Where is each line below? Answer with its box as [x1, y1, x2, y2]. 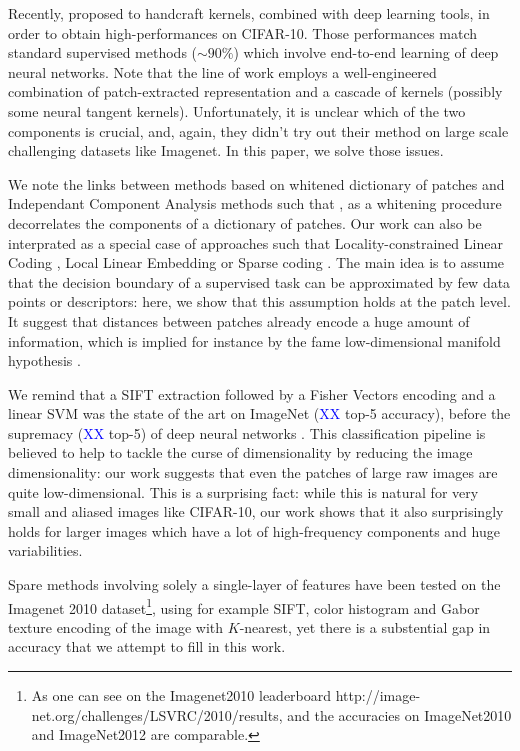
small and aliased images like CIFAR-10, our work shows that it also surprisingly [8, 501, 504, 522]
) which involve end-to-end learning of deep [233, 42, 499, 63]
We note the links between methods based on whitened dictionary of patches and [8, 173, 505, 194]
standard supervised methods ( [8, 42, 198, 63]
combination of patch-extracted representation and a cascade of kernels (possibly [8, 81, 503, 102]
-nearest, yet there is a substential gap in [239, 616, 491, 637]
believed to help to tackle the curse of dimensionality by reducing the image [8, 442, 473, 463]
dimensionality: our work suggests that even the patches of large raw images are [8, 462, 498, 483]
